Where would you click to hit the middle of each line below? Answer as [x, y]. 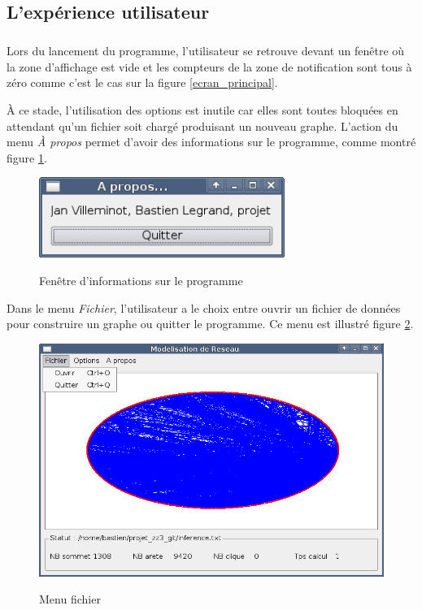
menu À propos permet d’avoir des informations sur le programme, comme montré [211, 142]
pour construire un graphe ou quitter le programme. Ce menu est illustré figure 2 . [210, 324]
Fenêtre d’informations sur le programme [141, 281]
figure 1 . [27, 157]
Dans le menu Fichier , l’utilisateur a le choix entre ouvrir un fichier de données [204, 307]
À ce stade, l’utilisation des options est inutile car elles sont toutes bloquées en [202, 109]
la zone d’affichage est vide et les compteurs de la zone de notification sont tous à [209, 66]
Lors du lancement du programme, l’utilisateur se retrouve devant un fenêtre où [206, 51]
